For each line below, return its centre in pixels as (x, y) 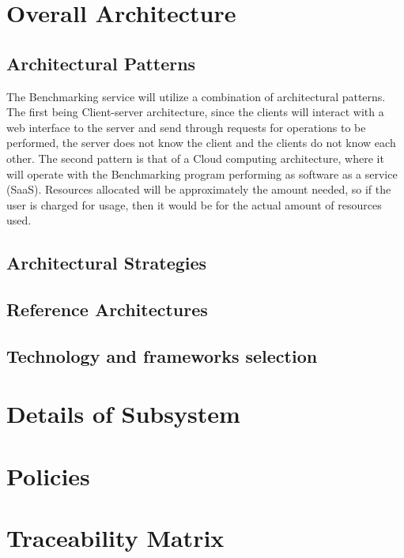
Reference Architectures (107, 309)
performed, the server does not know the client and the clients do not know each (201, 143)
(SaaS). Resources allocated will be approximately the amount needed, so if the (199, 189)
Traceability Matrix (115, 538)
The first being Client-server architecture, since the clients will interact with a (195, 112)
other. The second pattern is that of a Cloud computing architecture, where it (195, 158)
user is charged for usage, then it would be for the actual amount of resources (194, 204)
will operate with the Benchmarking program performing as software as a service (202, 173)
